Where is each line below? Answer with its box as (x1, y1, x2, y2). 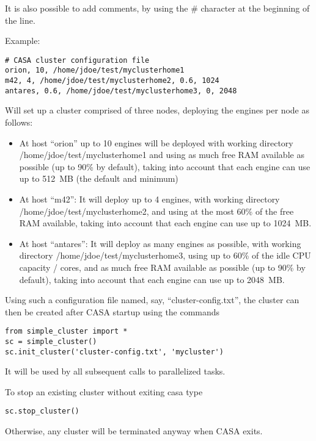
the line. (5, 13, 35, 26)
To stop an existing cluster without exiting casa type (5, 385, 203, 398)
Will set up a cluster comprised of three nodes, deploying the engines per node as (5, 104, 309, 117)
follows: (5, 116, 33, 128)
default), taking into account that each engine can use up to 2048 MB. (19, 273, 285, 285)
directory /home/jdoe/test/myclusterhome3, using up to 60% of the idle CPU (19, 249, 311, 262)
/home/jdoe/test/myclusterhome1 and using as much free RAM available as (19, 148, 304, 161)
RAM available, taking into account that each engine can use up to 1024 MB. (19, 217, 312, 229)
